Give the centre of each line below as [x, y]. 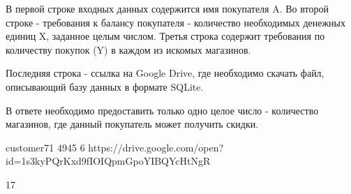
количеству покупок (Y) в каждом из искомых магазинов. [128, 49]
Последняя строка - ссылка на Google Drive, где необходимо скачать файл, [165, 73]
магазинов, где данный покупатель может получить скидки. [132, 124]
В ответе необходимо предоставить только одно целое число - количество [162, 110]
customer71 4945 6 [45, 147]
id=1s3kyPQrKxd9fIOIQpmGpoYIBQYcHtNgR [108, 161]
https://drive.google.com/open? [156, 147]
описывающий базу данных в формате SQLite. [105, 86]
